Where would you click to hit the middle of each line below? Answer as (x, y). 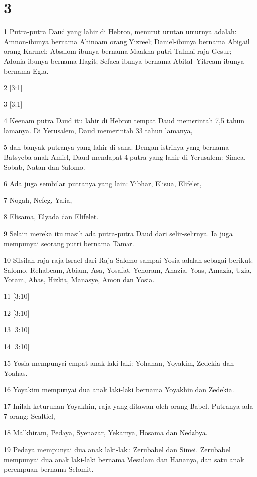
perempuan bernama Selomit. (49, 469)
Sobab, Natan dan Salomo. (45, 166)
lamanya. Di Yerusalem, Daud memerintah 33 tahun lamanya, (98, 130)
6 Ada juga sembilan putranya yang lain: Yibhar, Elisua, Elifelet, (103, 183)
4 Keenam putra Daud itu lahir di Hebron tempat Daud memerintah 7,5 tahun (124, 121)
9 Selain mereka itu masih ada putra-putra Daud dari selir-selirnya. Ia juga (118, 234)
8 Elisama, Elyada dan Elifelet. (51, 217)
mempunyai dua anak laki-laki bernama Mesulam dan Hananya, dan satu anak (124, 459)
